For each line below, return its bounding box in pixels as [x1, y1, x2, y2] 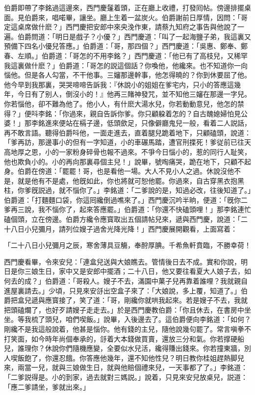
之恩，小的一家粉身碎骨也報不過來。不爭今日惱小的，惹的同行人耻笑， [24, 146, 251, 157]
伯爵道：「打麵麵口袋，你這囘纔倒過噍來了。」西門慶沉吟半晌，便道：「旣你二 [4, 194, 248, 205]
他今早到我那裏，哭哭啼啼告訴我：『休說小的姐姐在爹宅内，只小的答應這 [4, 79, 234, 89]
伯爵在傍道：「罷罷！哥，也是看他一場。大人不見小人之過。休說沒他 [17, 166, 234, 176]
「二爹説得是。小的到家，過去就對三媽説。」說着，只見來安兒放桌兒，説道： [4, 371, 248, 382]
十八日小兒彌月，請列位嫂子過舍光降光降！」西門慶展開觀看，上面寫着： [4, 223, 237, 234]
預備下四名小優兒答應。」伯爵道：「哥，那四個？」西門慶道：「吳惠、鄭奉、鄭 [4, 41, 248, 51]
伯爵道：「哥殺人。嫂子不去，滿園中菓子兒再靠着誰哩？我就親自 [45, 276, 248, 286]
